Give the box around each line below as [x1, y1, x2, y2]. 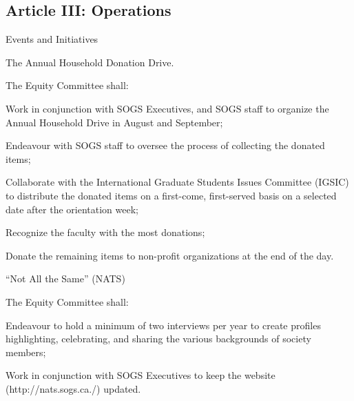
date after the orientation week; [6, 202, 138, 216]
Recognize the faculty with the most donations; [6, 225, 205, 239]
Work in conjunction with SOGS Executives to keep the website [6, 368, 275, 382]
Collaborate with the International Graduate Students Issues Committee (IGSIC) [6, 175, 349, 189]
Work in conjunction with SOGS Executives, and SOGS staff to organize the [6, 101, 329, 115]
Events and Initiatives [6, 32, 98, 46]
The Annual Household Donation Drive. [6, 55, 174, 69]
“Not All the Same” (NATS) [6, 271, 125, 286]
